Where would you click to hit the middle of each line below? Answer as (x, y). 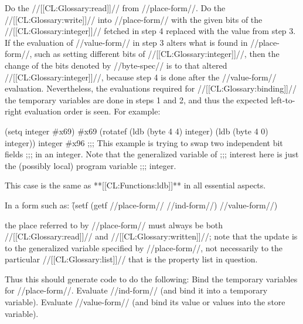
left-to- (283, 99)
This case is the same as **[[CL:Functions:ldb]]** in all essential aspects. (135, 185)
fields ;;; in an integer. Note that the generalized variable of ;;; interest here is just (152, 154)
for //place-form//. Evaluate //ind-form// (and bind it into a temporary (136, 290)
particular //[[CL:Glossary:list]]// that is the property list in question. (131, 259)
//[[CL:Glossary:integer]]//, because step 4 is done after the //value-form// (141, 77)
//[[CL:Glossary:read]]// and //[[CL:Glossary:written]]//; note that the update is (151, 236)
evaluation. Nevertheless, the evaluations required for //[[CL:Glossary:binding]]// (151, 88)
